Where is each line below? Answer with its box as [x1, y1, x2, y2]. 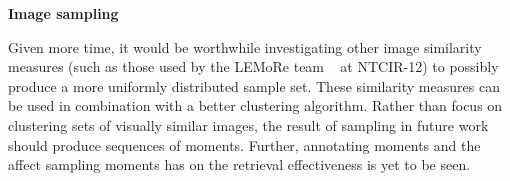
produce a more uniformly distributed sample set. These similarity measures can [8, 75, 500, 96]
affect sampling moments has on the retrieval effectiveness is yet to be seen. [8, 154, 471, 175]
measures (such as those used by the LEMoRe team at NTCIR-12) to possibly [8, 56, 499, 77]
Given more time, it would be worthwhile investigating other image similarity [8, 36, 482, 57]
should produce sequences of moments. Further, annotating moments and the [8, 134, 481, 155]
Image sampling [8, 3, 119, 23]
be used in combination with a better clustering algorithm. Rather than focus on [8, 95, 503, 116]
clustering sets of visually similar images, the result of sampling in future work [8, 114, 489, 135]
